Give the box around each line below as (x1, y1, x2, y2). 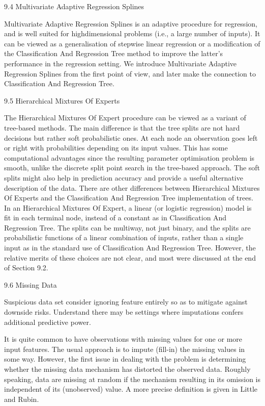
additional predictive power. (4, 316, 91, 327)
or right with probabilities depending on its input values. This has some (4, 142, 228, 153)
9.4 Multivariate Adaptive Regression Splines (4, 1, 144, 11)
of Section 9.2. (4, 262, 48, 273)
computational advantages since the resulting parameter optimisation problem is (4, 152, 255, 163)
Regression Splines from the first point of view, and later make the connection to (4, 68, 256, 79)
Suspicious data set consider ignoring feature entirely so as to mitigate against (4, 296, 248, 307)
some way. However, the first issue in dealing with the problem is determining (4, 353, 246, 364)
